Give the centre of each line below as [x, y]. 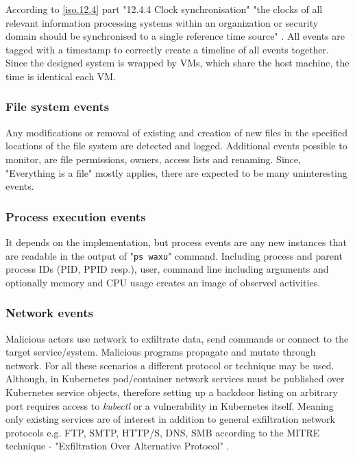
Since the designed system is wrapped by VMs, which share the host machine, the [177, 63]
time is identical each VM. [61, 76]
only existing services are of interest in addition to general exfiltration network [170, 419]
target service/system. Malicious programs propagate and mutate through [161, 352]
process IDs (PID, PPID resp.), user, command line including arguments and [167, 269]
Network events [49, 313]
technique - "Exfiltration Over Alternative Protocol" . [118, 446]
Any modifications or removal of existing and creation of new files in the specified [176, 132]
